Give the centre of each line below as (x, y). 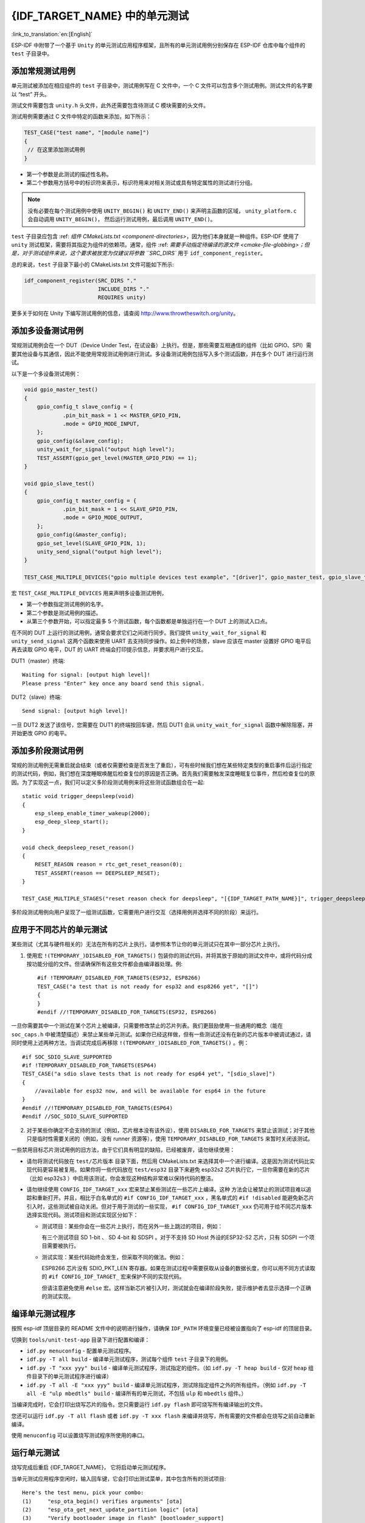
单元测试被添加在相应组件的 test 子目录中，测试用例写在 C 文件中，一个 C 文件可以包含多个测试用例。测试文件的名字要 (162, 86)
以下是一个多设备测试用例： (46, 373)
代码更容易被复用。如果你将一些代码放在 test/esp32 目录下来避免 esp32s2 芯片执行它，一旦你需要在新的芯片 (171, 1170)
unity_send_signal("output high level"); (99, 552)
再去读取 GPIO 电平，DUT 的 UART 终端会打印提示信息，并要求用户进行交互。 (109, 649)
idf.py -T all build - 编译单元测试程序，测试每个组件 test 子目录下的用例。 (129, 1359)
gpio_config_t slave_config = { (85, 407)
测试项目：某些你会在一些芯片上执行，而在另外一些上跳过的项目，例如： (132, 1226)
